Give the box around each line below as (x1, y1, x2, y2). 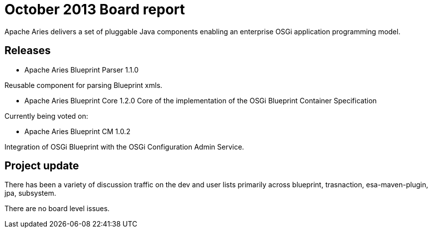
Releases (4, 44, 51, 57)
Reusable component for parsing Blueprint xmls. (4, 80, 163, 89)
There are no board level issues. (4, 204, 110, 213)
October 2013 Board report (4, 1, 185, 18)
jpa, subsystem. (4, 189, 56, 198)
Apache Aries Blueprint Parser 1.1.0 (24, 65, 139, 74)
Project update (4, 159, 79, 172)
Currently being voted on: (4, 111, 89, 120)
